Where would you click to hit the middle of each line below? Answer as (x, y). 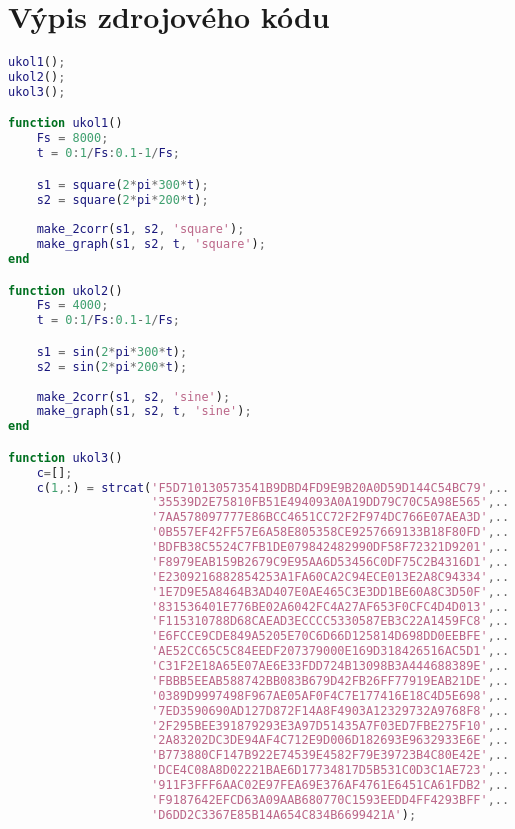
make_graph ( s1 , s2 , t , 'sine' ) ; (144, 411)
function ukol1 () (65, 123)
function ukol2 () (65, 290)
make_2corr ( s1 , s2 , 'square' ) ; (140, 229)
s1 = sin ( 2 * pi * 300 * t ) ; (112, 351)
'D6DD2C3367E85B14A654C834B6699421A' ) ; (284, 814)
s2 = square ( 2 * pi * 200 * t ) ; (122, 199)
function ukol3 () (65, 457)
